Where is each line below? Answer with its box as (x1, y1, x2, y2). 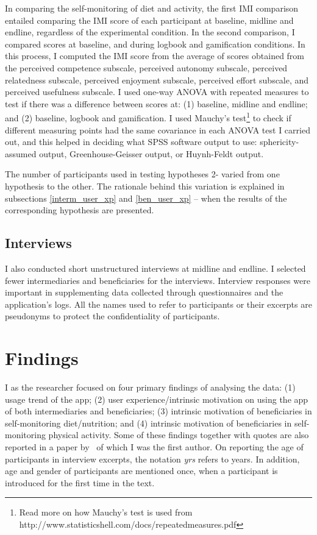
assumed (5, 147, 37, 160)
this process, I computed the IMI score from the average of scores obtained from (5, 49, 305, 62)
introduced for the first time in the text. (5, 476, 155, 489)
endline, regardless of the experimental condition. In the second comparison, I (5, 26, 295, 38)
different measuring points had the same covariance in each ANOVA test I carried (5, 123, 310, 136)
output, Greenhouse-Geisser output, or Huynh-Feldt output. (39, 147, 264, 160)
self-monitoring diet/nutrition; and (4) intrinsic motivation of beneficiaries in (5, 416, 292, 429)
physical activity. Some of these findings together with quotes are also (48, 428, 309, 441)
